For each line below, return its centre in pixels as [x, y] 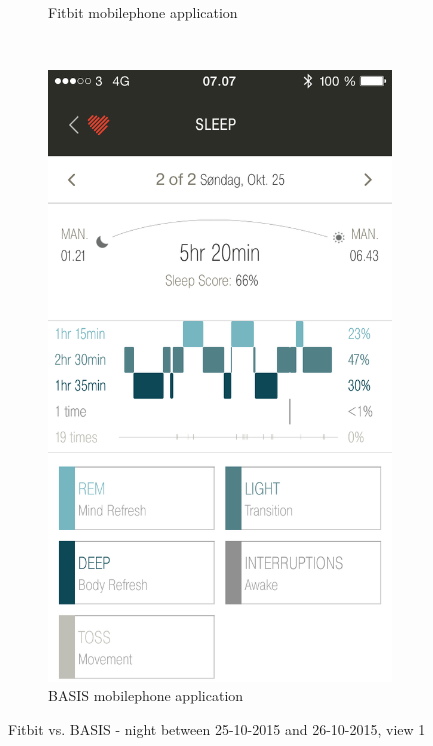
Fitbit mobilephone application [143, 12]
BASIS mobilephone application [146, 695]
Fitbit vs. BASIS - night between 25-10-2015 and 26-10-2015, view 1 [217, 728]
